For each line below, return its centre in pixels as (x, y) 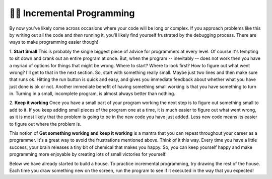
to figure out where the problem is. (45, 124)
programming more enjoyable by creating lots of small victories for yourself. (88, 154)
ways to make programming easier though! (54, 42)
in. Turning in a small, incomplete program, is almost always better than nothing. (92, 94)
